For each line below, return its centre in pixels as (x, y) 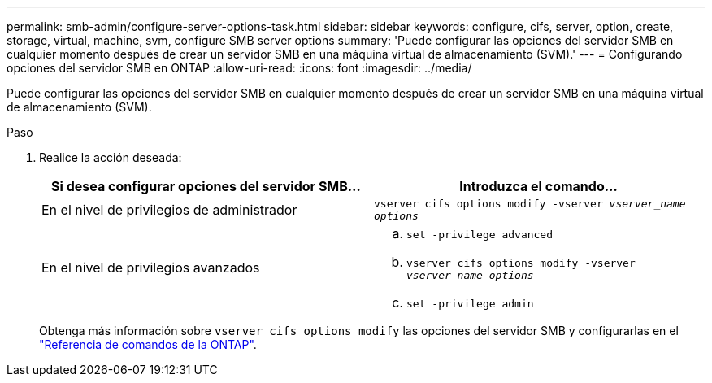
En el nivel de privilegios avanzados (151, 268)
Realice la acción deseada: (111, 157)
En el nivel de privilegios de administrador (169, 210)
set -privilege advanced (480, 235)
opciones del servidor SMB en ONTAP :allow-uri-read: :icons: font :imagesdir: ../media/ (239, 68)
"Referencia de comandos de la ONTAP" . (148, 344)
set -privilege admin (470, 304)
